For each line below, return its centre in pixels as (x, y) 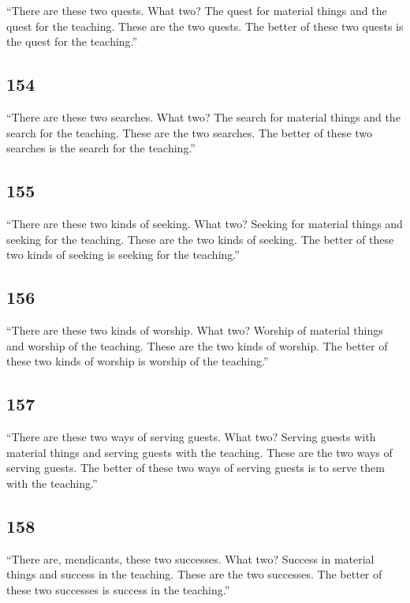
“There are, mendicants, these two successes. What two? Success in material (190, 558)
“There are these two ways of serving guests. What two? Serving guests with (191, 436)
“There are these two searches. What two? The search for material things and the (203, 116)
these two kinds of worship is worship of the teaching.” (138, 361)
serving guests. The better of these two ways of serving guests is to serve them (196, 468)
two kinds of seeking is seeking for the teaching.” (123, 255)
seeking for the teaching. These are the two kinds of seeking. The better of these (200, 239)
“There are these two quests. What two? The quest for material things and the (197, 10)
